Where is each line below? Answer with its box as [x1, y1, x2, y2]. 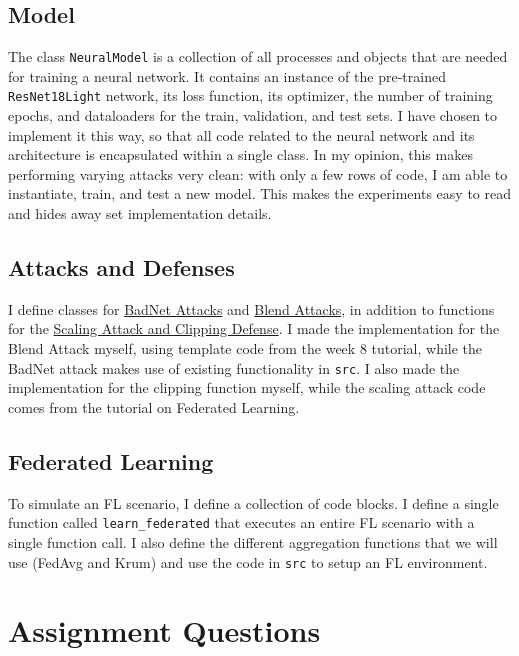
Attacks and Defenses [8, 252, 235, 283]
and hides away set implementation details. [8, 203, 272, 224]
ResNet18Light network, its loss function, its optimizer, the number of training [8, 85, 493, 106]
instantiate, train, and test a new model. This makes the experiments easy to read [8, 183, 511, 204]
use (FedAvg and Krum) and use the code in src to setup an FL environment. [8, 551, 488, 572]
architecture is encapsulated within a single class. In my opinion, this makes [8, 144, 473, 165]
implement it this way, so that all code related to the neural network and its [8, 124, 475, 145]
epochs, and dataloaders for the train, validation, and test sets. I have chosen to [8, 105, 498, 126]
